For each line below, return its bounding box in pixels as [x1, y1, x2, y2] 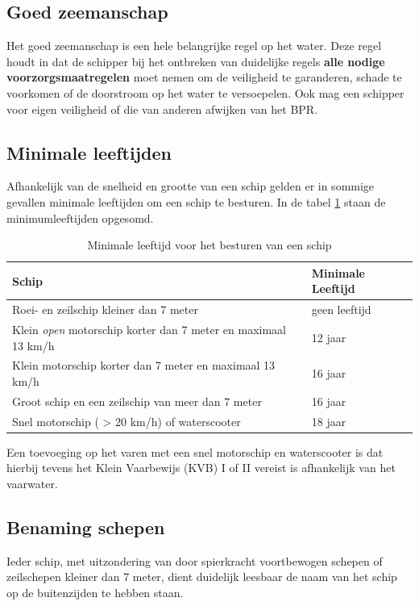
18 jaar [311, 412, 346, 429]
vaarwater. [6, 475, 58, 492]
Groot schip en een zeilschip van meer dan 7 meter [12, 392, 262, 409]
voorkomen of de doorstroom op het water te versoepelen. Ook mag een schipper [6, 84, 404, 101]
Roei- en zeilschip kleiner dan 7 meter [12, 301, 198, 318]
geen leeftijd [311, 301, 371, 318]
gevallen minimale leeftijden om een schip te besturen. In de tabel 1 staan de [6, 193, 386, 210]
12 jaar [311, 328, 346, 345]
